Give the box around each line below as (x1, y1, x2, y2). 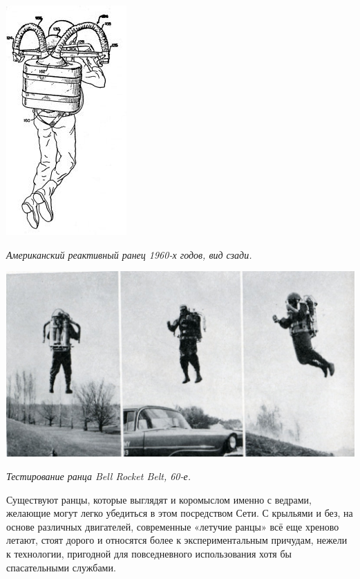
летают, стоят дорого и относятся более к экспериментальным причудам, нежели (6, 533, 348, 547)
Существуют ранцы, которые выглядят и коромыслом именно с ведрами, (6, 492, 312, 506)
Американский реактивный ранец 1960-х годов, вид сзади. (6, 247, 252, 261)
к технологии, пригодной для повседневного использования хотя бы (6, 546, 292, 560)
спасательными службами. (6, 560, 116, 574)
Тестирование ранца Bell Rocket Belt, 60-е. (6, 469, 191, 484)
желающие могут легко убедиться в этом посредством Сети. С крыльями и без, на (6, 506, 353, 520)
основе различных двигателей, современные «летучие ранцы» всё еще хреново (6, 519, 339, 533)
